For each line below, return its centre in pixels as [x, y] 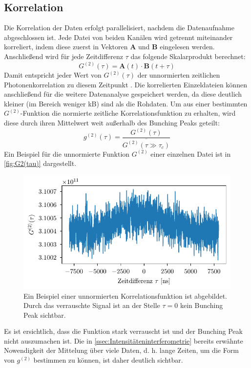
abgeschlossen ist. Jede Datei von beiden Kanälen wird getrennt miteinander [118, 37]
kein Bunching [201, 305]
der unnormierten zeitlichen [179, 75]
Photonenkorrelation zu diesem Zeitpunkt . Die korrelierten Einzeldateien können [125, 84]
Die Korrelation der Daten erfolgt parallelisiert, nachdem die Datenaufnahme [119, 28]
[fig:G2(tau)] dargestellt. [40, 163]
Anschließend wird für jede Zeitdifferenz [64, 56]
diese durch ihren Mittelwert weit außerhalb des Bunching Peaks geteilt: [112, 122]
